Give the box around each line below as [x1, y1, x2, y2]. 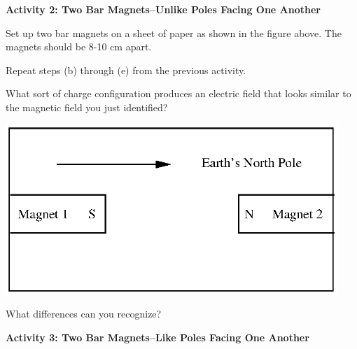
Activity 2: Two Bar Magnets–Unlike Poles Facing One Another [6, 2, 321, 16]
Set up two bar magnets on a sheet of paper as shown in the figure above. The [6, 25, 342, 40]
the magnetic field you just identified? [6, 99, 168, 114]
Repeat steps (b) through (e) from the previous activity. [6, 62, 246, 77]
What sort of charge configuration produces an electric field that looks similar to [6, 86, 351, 101]
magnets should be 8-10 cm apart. [6, 39, 152, 54]
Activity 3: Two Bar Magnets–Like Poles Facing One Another [6, 329, 309, 344]
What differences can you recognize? [6, 306, 162, 321]
